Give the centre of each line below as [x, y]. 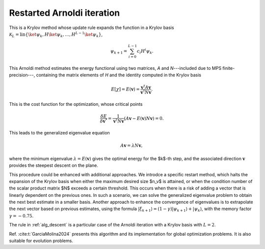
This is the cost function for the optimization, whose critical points [76, 104]
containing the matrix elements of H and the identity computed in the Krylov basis [119, 75]
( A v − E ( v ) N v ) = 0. [144, 118]
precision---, [22, 75]
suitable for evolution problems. [41, 241]
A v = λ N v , [132, 146]
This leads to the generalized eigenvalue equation [59, 133]
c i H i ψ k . [145, 51]
